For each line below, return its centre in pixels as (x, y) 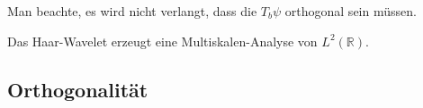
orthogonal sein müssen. (351, 11)
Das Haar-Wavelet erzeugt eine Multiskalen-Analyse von (162, 41)
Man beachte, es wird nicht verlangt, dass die (132, 11)
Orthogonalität (78, 89)
